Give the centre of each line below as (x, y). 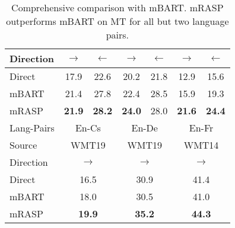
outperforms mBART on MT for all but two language (117, 21)
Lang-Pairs (32, 128)
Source (23, 145)
